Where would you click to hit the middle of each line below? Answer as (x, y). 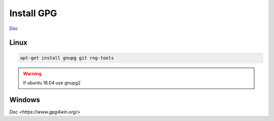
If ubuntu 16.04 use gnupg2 (52, 83)
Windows (25, 99)
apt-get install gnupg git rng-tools (67, 58)
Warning (32, 73)
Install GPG (33, 13)
